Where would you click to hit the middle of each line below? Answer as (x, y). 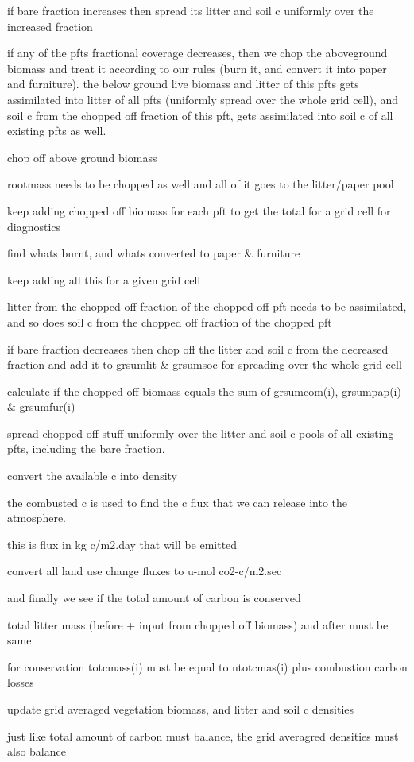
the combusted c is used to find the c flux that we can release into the (178, 502)
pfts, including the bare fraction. (86, 449)
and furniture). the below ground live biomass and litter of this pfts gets (183, 84)
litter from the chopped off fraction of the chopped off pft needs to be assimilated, (207, 306)
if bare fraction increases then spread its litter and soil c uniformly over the (191, 10)
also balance (37, 751)
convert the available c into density (92, 476)
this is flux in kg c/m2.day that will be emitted (122, 544)
